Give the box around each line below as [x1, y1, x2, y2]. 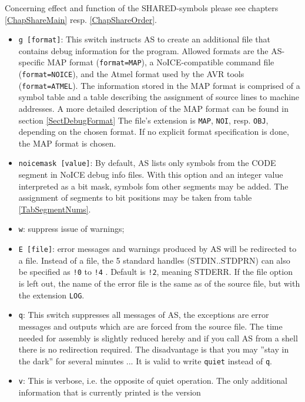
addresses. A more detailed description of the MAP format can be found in [18, 102, 289, 114]
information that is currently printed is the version [18, 386, 201, 398]
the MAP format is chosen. [18, 137, 116, 149]
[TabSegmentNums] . [18, 202, 91, 215]
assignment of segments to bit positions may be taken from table [18, 191, 252, 204]
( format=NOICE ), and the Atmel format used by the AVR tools [18, 68, 244, 80]
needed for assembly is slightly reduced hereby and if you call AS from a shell [18, 331, 298, 344]
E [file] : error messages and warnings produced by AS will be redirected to [18, 242, 297, 255]
